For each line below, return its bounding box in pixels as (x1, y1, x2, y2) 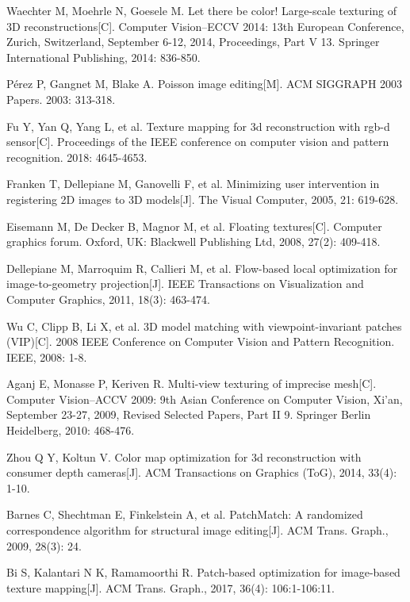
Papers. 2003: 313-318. (6, 90, 116, 107)
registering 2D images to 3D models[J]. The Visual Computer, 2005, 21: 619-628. (6, 190, 399, 207)
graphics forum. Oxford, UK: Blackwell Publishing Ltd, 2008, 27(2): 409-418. (6, 233, 381, 250)
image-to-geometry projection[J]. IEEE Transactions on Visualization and (6, 275, 364, 292)
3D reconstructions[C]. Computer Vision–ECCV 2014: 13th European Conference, (6, 17, 404, 34)
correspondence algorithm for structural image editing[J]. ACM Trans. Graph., (6, 522, 389, 539)
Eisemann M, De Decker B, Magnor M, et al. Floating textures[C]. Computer (6, 217, 382, 234)
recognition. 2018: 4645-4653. (6, 148, 148, 165)
